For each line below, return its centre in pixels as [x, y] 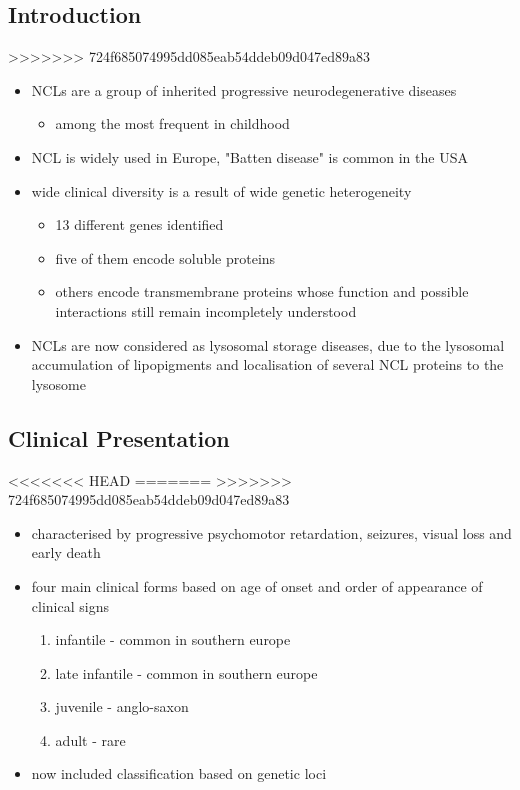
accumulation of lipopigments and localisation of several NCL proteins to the [267, 364]
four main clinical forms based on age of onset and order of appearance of [257, 585]
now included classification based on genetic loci [179, 773]
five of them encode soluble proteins [165, 257]
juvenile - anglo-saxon [122, 706]
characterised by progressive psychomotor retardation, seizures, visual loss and [271, 532]
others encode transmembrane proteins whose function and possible [262, 291]
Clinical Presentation [119, 437]
